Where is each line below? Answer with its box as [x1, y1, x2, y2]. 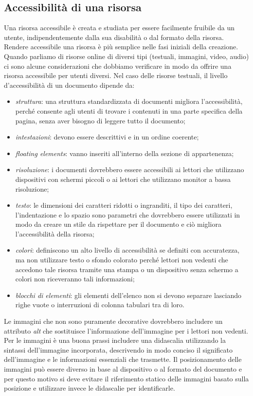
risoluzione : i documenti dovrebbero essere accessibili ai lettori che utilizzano [15, 164, 244, 175]
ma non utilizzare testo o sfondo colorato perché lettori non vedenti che [15, 255, 228, 265]
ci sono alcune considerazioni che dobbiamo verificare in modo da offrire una [4, 60, 232, 71]
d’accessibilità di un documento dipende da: [4, 79, 135, 90]
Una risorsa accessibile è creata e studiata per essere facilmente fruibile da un [4, 22, 235, 33]
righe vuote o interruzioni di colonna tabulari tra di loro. [15, 299, 184, 310]
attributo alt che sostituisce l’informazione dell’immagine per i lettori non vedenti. [4, 325, 248, 336]
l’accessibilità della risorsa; [15, 228, 94, 238]
